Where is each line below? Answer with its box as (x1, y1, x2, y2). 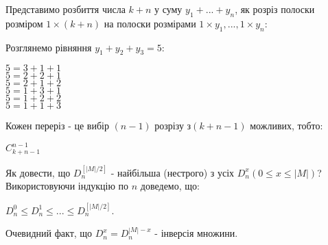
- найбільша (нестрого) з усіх (110, 165, 235, 179)
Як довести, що (5, 165, 71, 179)
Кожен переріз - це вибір (5, 118, 109, 133)
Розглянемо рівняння (5, 40, 92, 54)
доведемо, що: (140, 179, 200, 193)
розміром (5, 16, 43, 30)
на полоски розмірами (104, 16, 196, 30)
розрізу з (154, 118, 191, 133)
